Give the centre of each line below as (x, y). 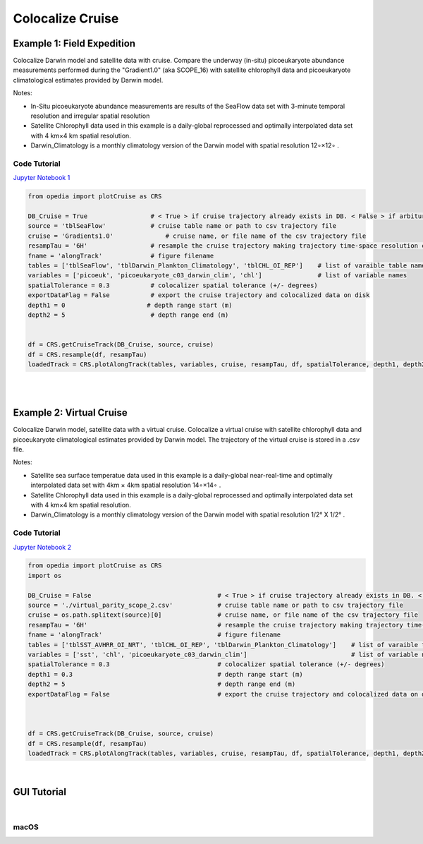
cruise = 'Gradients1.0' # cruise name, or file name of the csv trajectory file (197, 236)
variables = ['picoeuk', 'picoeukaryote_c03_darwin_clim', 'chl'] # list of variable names (217, 276)
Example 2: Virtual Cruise (70, 413)
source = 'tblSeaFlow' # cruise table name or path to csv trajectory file (182, 226)
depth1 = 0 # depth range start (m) (130, 305)
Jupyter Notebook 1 (42, 178)
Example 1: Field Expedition (74, 43)
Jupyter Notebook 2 (42, 547)
